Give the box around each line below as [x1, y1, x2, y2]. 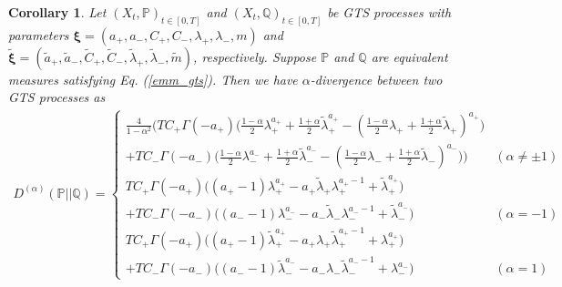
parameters [8, 25, 69, 44]
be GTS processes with [327, 3, 452, 21]
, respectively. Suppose [193, 46, 317, 66]
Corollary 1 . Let [8, 3, 107, 21]
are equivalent [371, 46, 448, 66]
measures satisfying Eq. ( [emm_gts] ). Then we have [8, 69, 298, 88]
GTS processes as [8, 87, 106, 107]
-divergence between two [310, 69, 443, 88]
